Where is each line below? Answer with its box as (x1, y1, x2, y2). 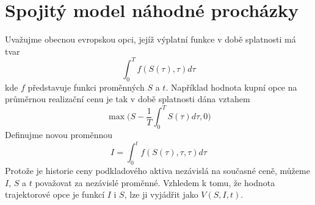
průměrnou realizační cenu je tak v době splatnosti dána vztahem (5, 92, 250, 105)
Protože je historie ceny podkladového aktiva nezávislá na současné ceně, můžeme (5, 164, 310, 176)
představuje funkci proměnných (27, 80, 145, 93)
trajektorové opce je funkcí (5, 188, 105, 201)
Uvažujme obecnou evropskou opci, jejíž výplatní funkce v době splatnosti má (5, 33, 296, 46)
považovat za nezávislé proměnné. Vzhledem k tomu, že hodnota (35, 176, 275, 189)
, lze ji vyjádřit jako (124, 188, 198, 201)
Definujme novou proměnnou (5, 128, 113, 141)
